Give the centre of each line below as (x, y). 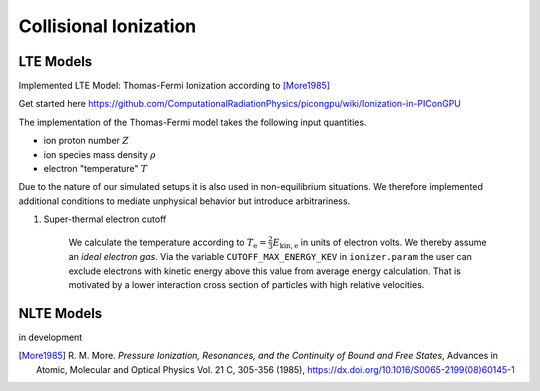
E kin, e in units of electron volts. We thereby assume (379, 243)
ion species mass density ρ (100, 154)
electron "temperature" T (95, 169)
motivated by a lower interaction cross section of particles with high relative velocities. (246, 285)
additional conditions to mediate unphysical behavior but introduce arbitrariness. (184, 201)
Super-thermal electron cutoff (105, 219)
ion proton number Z (86, 141)
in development (50, 337)
